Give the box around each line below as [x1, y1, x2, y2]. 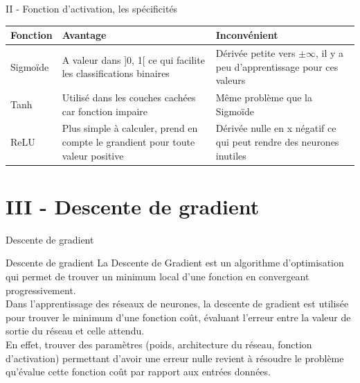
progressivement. [6, 282, 76, 297]
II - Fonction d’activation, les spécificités [6, 1, 178, 15]
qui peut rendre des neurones [215, 135, 339, 148]
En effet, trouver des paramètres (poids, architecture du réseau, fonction [6, 337, 312, 351]
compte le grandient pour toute [62, 135, 195, 148]
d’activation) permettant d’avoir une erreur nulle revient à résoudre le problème [6, 350, 344, 365]
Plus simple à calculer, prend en [62, 121, 198, 135]
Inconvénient [215, 28, 278, 42]
